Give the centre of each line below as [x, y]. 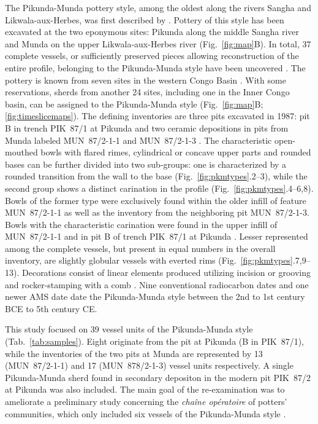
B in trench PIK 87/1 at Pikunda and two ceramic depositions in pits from [147, 128]
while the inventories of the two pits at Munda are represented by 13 [134, 353]
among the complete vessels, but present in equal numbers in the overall [140, 248]
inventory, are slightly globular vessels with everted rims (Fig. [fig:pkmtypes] [149, 260]
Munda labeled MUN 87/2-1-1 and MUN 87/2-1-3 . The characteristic [138, 140]
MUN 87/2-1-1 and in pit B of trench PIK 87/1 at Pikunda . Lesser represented [157, 236]
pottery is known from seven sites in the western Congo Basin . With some [146, 80]
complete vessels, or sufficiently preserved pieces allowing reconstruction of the [152, 56]
